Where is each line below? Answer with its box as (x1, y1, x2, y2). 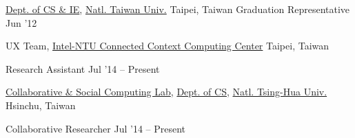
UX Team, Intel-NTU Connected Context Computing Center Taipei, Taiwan (6, 38, 329, 53)
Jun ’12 (6, 15, 37, 30)
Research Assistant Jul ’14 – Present (6, 61, 160, 76)
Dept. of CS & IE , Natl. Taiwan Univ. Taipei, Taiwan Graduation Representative (6, 2, 350, 16)
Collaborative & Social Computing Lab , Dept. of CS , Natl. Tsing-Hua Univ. (6, 84, 327, 99)
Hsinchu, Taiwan (6, 97, 76, 112)
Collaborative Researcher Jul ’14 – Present (6, 121, 186, 135)
